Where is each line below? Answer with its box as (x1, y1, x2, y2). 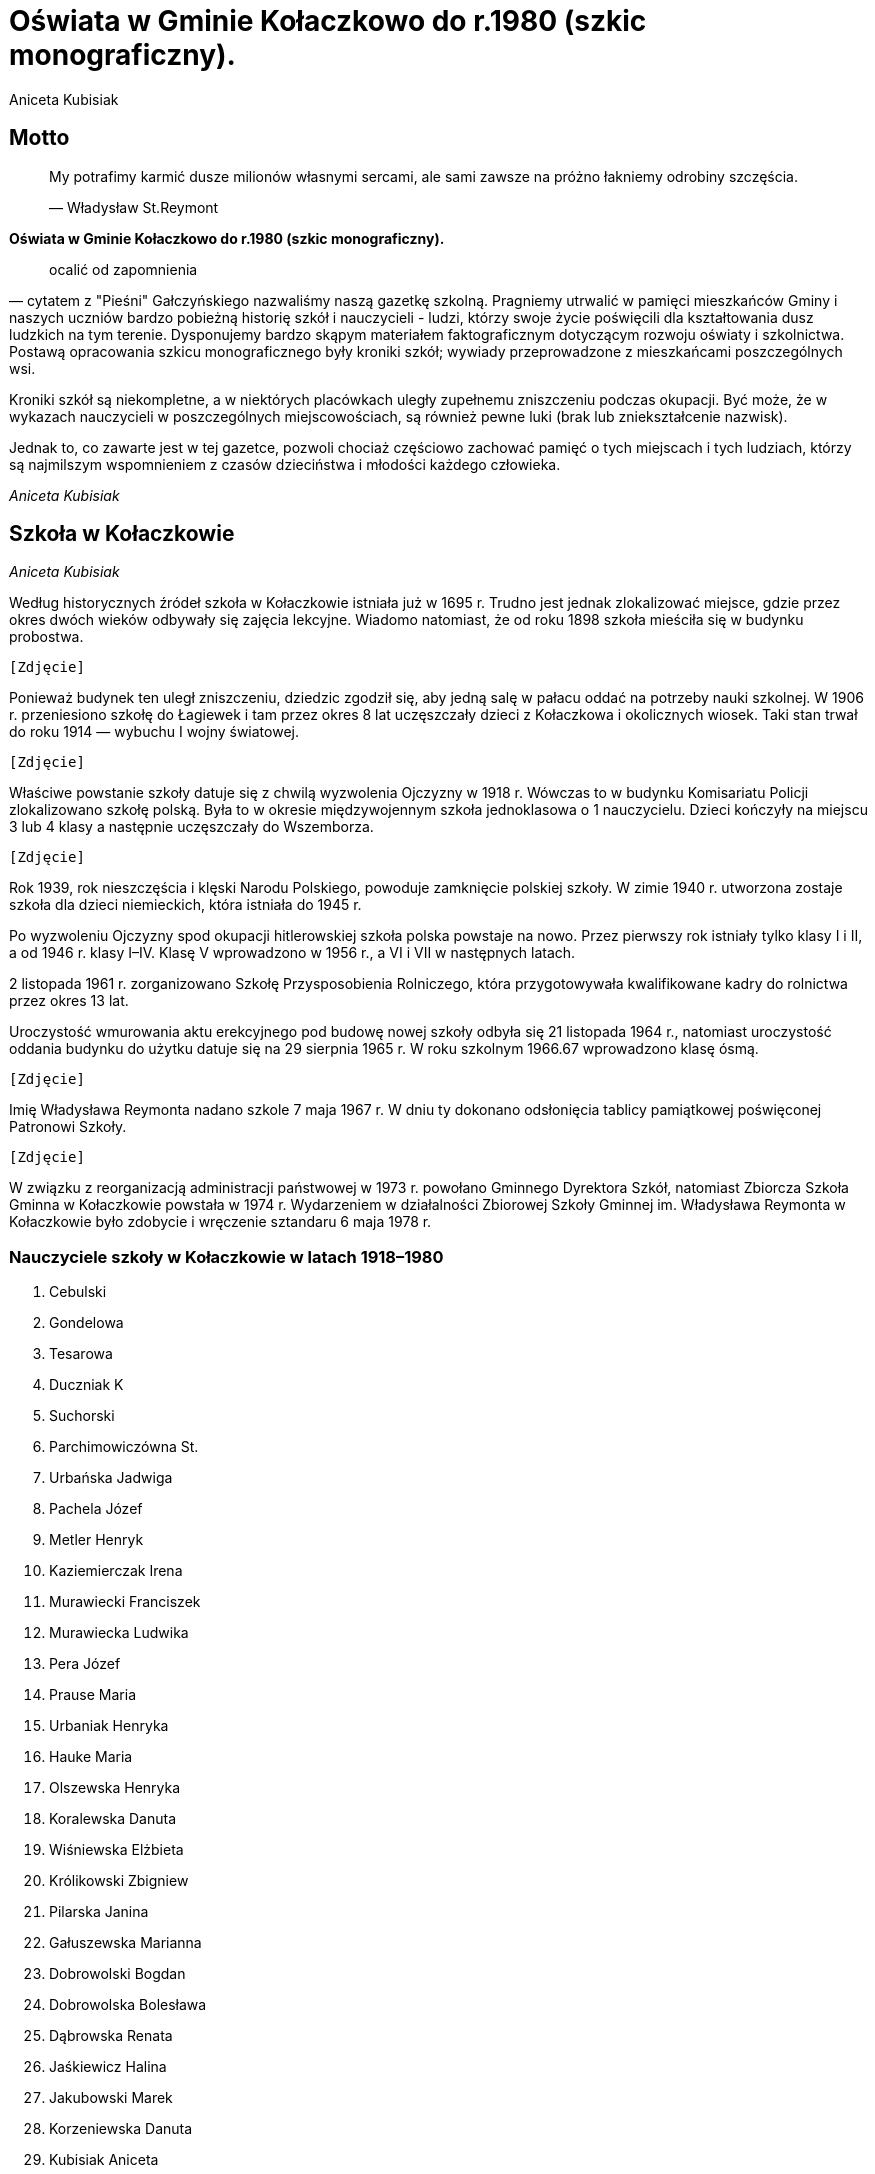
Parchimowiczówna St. (49, 1438, 199, 1456)
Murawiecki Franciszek (49, 1593, 201, 1611)
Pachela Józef (49, 1500, 143, 1518)
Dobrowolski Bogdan (49, 1965, 186, 1983)
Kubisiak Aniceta (49, 2151, 159, 2169)
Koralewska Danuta (49, 1810, 177, 1828)
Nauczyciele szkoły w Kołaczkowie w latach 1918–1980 (9, 1246, 444, 1267)
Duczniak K (49, 1376, 124, 1394)
